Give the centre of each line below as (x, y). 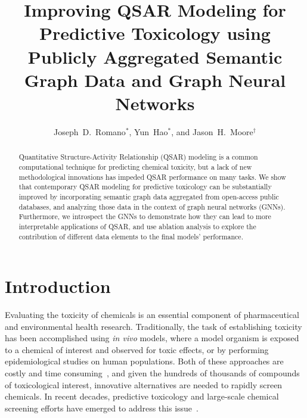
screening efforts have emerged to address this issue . (102, 408)
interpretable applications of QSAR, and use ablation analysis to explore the (137, 226)
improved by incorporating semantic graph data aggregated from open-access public (149, 196)
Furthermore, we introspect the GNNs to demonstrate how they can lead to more (145, 216)
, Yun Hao (148, 131)
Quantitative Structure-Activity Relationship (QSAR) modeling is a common (138, 157)
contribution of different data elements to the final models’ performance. (131, 236)
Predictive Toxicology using (155, 33)
